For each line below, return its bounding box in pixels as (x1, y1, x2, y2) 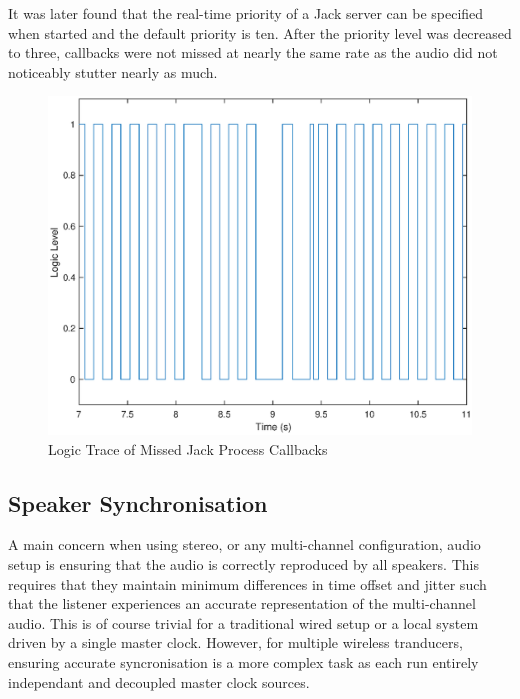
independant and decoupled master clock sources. (8, 671, 310, 692)
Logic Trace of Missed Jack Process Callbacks (48, 438, 328, 459)
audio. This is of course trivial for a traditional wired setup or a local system (8, 612, 479, 633)
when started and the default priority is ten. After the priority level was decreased (8, 22, 512, 43)
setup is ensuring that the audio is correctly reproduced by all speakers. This (8, 554, 479, 575)
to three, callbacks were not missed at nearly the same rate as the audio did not (8, 42, 498, 63)
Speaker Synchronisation (8, 487, 268, 518)
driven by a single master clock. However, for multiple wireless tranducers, (8, 632, 463, 653)
